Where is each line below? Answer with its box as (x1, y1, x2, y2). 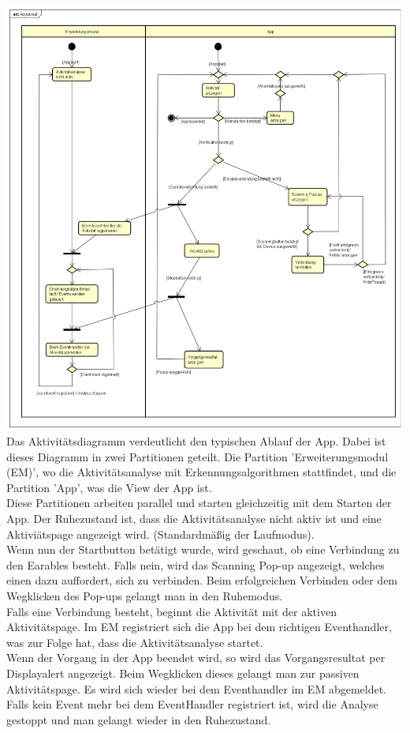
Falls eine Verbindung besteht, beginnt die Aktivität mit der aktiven (6, 603, 337, 619)
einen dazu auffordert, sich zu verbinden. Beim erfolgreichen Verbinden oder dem (6, 572, 398, 588)
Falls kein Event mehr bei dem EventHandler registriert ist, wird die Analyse (6, 696, 378, 712)
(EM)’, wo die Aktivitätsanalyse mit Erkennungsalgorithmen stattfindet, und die (6, 464, 397, 480)
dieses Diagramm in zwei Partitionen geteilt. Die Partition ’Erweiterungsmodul (6, 448, 389, 464)
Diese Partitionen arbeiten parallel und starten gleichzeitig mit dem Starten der (6, 494, 392, 511)
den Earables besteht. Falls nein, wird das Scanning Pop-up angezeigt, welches (6, 556, 385, 573)
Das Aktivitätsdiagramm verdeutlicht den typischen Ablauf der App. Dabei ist (6, 433, 386, 449)
